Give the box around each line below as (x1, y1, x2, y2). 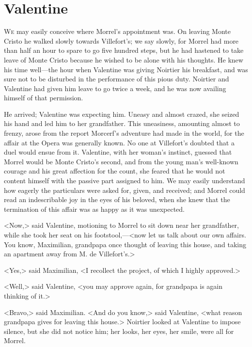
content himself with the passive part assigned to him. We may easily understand (4, 175, 245, 186)
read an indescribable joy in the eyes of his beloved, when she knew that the (4, 194, 230, 205)
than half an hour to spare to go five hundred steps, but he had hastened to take (4, 45, 244, 55)
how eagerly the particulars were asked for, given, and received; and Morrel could (4, 185, 245, 195)
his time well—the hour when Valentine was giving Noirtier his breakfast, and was (4, 64, 248, 74)
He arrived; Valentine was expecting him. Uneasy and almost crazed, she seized (4, 109, 239, 119)
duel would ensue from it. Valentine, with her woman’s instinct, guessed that (4, 147, 232, 157)
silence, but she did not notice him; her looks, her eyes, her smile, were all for (4, 326, 234, 336)
